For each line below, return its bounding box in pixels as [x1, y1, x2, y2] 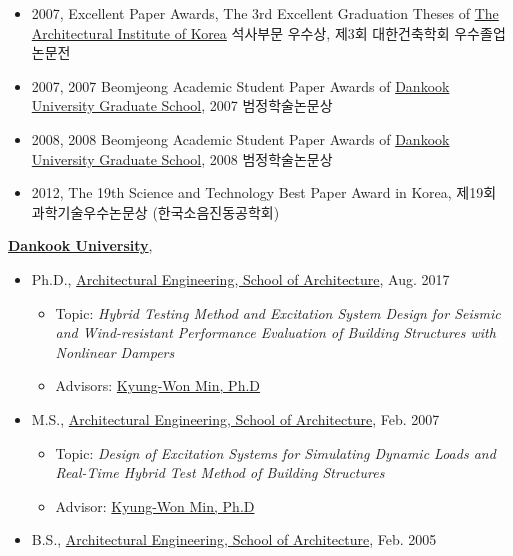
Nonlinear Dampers [55, 341, 175, 362]
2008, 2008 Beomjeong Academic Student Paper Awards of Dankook [31, 128, 450, 149]
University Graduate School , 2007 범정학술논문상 [31, 95, 333, 116]
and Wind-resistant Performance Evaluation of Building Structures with [55, 322, 496, 343]
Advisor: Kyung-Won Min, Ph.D [55, 495, 255, 516]
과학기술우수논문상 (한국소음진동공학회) [31, 201, 280, 222]
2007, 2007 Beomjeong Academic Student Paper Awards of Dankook [31, 75, 450, 96]
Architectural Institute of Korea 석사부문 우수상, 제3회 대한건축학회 [31, 22, 450, 43]
